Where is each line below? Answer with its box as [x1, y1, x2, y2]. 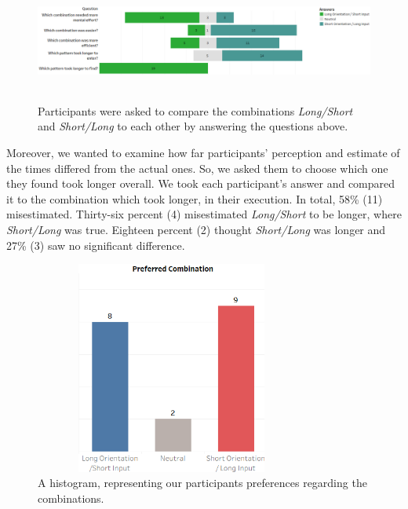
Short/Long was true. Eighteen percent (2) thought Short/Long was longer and [6, 221, 386, 237]
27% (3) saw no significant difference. [6, 236, 185, 253]
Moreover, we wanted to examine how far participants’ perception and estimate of [6, 144, 400, 160]
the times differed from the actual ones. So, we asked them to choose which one [6, 159, 388, 176]
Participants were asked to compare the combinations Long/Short [38, 102, 353, 119]
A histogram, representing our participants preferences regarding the [38, 474, 367, 491]
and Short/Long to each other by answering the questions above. [38, 118, 348, 134]
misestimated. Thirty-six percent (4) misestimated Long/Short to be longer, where [6, 206, 402, 222]
